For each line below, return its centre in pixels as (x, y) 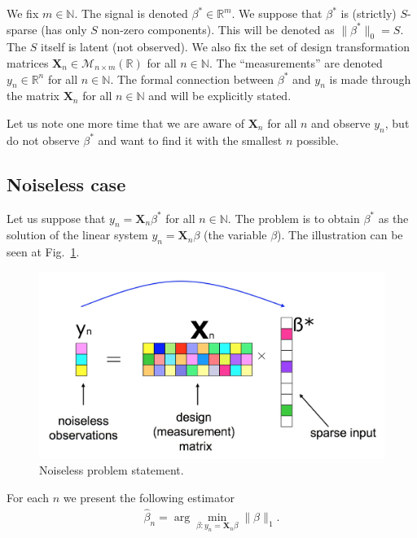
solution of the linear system (77, 235)
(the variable (235, 235)
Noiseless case (66, 184)
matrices (28, 62)
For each (28, 497)
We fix (23, 13)
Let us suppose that (56, 218)
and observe (341, 122)
